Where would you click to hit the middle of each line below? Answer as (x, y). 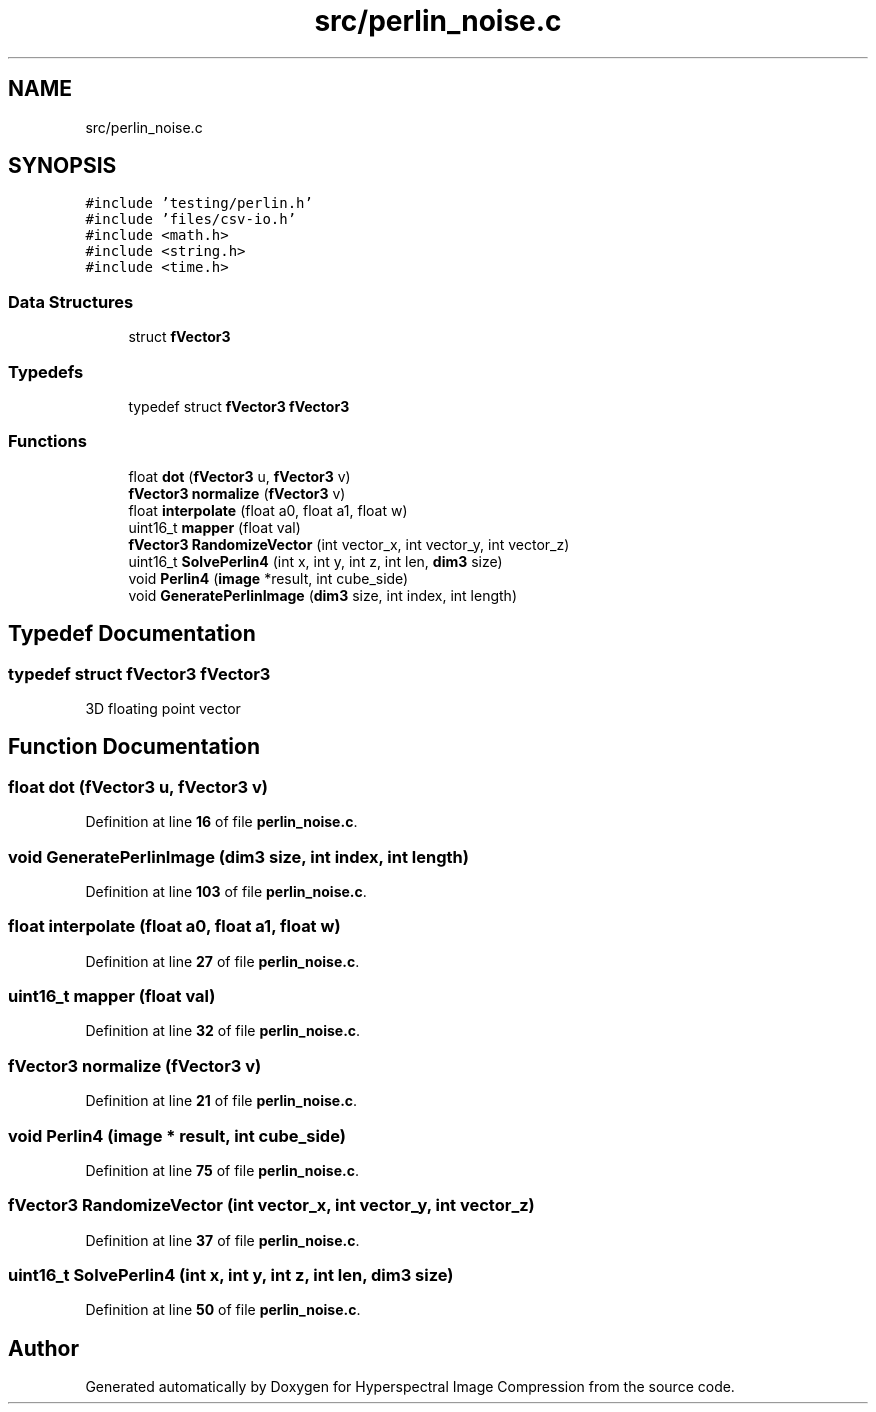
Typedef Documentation (132, 634)
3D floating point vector (163, 708)
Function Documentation (134, 747)
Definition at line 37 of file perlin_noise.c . (222, 1240)
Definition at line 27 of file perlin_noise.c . (222, 961)
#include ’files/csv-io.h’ (191, 219)
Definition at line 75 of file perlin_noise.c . (222, 1170)
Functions (47, 441)
